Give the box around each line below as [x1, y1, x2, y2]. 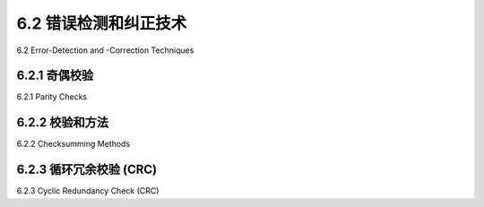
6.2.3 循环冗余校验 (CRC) [16, 162, 157, 177]
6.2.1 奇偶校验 [16, 68, 94, 83]
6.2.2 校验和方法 [16, 115, 109, 130]
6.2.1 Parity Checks [16, 91, 88, 102]
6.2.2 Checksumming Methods [16, 139, 131, 150]
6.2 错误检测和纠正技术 [16, 13, 187, 33]
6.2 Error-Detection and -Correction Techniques [16, 45, 194, 56]
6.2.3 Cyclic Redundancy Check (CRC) [16, 185, 160, 196]
